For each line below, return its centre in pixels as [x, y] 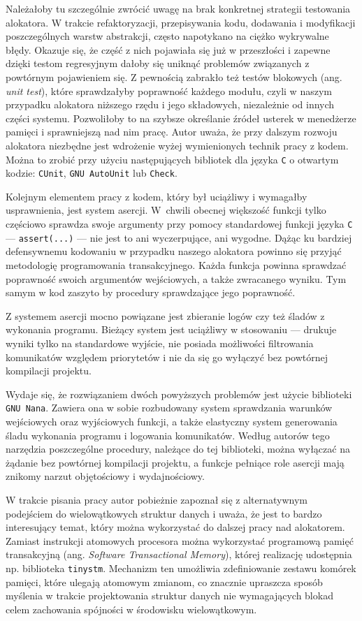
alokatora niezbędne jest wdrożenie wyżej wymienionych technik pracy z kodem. [177, 145]
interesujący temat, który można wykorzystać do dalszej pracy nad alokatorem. [175, 527]
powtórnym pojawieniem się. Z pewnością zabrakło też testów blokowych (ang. [174, 76]
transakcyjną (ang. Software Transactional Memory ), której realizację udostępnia [179, 554]
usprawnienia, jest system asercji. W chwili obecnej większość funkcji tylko [166, 210]
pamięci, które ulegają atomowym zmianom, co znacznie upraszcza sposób [164, 582]
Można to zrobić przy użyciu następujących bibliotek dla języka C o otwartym [172, 159]
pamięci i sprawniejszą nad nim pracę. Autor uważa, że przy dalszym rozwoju [172, 132]
